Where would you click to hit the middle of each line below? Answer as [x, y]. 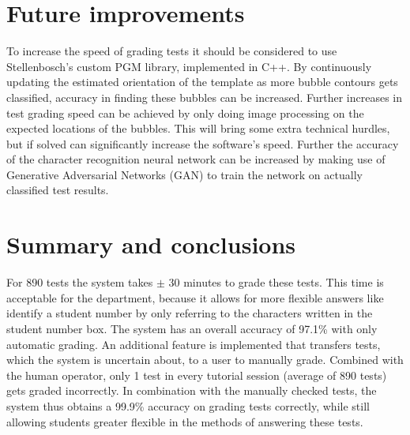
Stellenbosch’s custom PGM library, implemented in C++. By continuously [189, 66]
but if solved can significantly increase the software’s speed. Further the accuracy [203, 143]
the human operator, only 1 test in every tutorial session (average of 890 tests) [197, 375]
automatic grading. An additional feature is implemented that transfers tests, [194, 344]
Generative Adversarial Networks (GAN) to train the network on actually [184, 174]
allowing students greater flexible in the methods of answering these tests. [185, 421]
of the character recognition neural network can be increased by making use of [196, 159]
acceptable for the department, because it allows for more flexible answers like [195, 297]
